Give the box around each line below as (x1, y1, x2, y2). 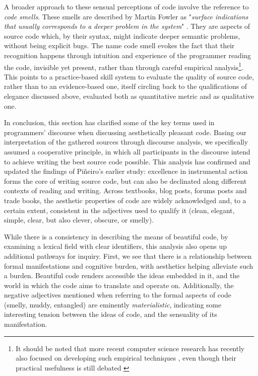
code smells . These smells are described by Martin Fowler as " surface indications (4, 11, 249, 21)
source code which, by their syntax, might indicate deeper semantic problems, (4, 30, 240, 41)
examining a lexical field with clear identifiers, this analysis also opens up (4, 241, 227, 251)
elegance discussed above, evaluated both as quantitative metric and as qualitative (4, 91, 255, 101)
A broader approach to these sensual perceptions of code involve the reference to (4, 1, 249, 11)
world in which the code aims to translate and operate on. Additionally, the (4, 280, 234, 290)
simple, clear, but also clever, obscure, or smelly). (4, 215, 154, 225)
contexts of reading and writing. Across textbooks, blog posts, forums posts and (4, 185, 247, 196)
